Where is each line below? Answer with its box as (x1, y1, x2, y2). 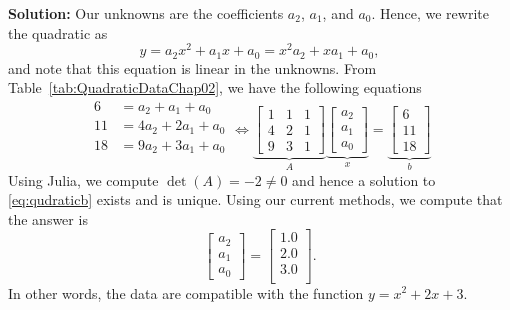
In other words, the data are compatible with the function (8, 282, 364, 303)
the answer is (8, 208, 88, 229)
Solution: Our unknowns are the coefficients (8, 3, 284, 23)
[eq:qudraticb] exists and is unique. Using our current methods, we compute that (8, 189, 503, 210)
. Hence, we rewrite (371, 3, 489, 23)
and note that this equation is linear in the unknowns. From (8, 57, 377, 78)
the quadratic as (8, 22, 108, 43)
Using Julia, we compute (8, 169, 159, 190)
